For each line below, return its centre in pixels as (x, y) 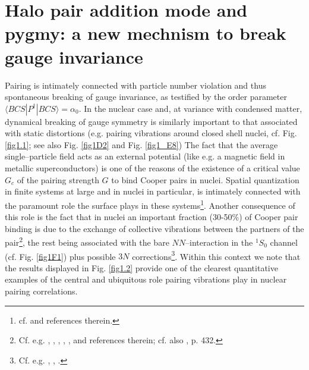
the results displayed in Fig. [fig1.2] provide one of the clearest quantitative (141, 267)
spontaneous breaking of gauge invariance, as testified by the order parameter (146, 97)
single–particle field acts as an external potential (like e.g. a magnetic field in (145, 156)
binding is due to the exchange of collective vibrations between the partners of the (154, 228)
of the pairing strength (58, 179)
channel (284, 242)
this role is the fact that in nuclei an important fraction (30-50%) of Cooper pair (152, 217)
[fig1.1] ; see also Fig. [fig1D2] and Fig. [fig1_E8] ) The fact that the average (141, 144)
